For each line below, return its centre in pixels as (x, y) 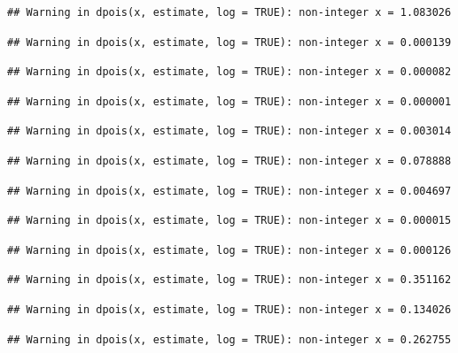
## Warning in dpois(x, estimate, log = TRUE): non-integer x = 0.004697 (229, 191)
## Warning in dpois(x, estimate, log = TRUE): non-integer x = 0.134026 (229, 309)
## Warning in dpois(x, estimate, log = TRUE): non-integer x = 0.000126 (229, 250)
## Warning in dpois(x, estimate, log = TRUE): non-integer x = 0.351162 (229, 280)
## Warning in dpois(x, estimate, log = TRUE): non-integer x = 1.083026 (229, 12)
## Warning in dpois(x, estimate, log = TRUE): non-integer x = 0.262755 (229, 339)
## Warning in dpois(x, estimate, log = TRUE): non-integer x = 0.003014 (229, 131)
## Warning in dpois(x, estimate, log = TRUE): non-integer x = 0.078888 (229, 161)
